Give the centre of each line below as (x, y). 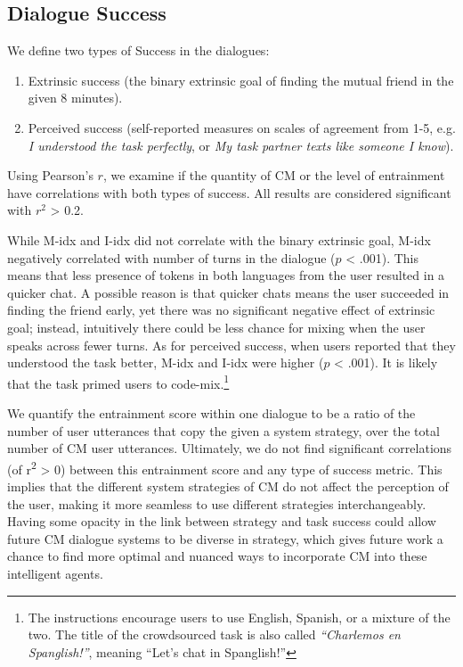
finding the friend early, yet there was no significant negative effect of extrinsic (221, 310)
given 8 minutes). (75, 98)
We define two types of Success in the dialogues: (138, 50)
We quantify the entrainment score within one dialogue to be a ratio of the (211, 412)
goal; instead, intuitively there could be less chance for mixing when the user (216, 327)
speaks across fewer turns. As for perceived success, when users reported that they (231, 345)
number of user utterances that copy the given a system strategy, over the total (223, 430)
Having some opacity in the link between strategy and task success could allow (222, 521)
